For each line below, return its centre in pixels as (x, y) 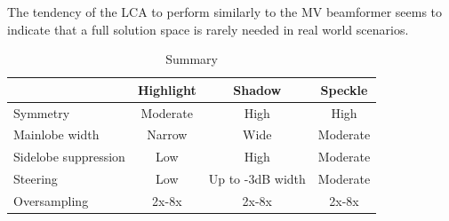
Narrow (167, 134)
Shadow (257, 89)
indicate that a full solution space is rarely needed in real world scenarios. (208, 29)
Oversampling (51, 201)
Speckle (344, 89)
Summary (192, 59)
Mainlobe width (56, 134)
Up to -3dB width (257, 179)
